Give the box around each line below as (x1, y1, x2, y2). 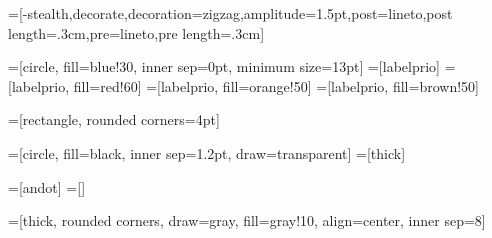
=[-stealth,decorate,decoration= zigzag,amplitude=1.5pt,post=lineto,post (8, 3, 453, 23)
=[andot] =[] (8, 176, 86, 197)
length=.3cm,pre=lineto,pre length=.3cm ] (8, 22, 265, 43)
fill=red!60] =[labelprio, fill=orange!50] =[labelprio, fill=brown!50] (73, 75, 479, 96)
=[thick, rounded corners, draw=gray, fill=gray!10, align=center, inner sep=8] (8, 210, 486, 231)
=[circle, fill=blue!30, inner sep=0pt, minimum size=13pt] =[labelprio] (8, 56, 440, 77)
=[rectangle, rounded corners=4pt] (8, 109, 220, 130)
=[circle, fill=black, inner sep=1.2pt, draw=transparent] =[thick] (8, 142, 406, 163)
